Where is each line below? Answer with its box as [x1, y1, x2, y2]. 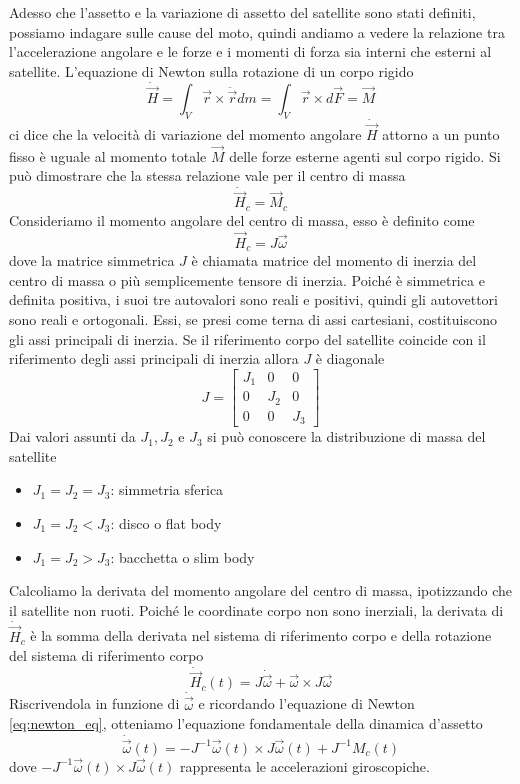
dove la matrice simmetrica [9, 250, 175, 271]
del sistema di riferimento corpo [9, 645, 204, 666]
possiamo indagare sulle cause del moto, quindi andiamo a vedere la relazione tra [9, 21, 505, 42]
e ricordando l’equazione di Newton [198, 693, 415, 714]
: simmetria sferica [110, 479, 224, 500]
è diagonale [315, 348, 385, 369]
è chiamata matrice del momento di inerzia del [191, 250, 477, 271]
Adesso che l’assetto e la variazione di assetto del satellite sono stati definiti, [9, 2, 476, 22]
